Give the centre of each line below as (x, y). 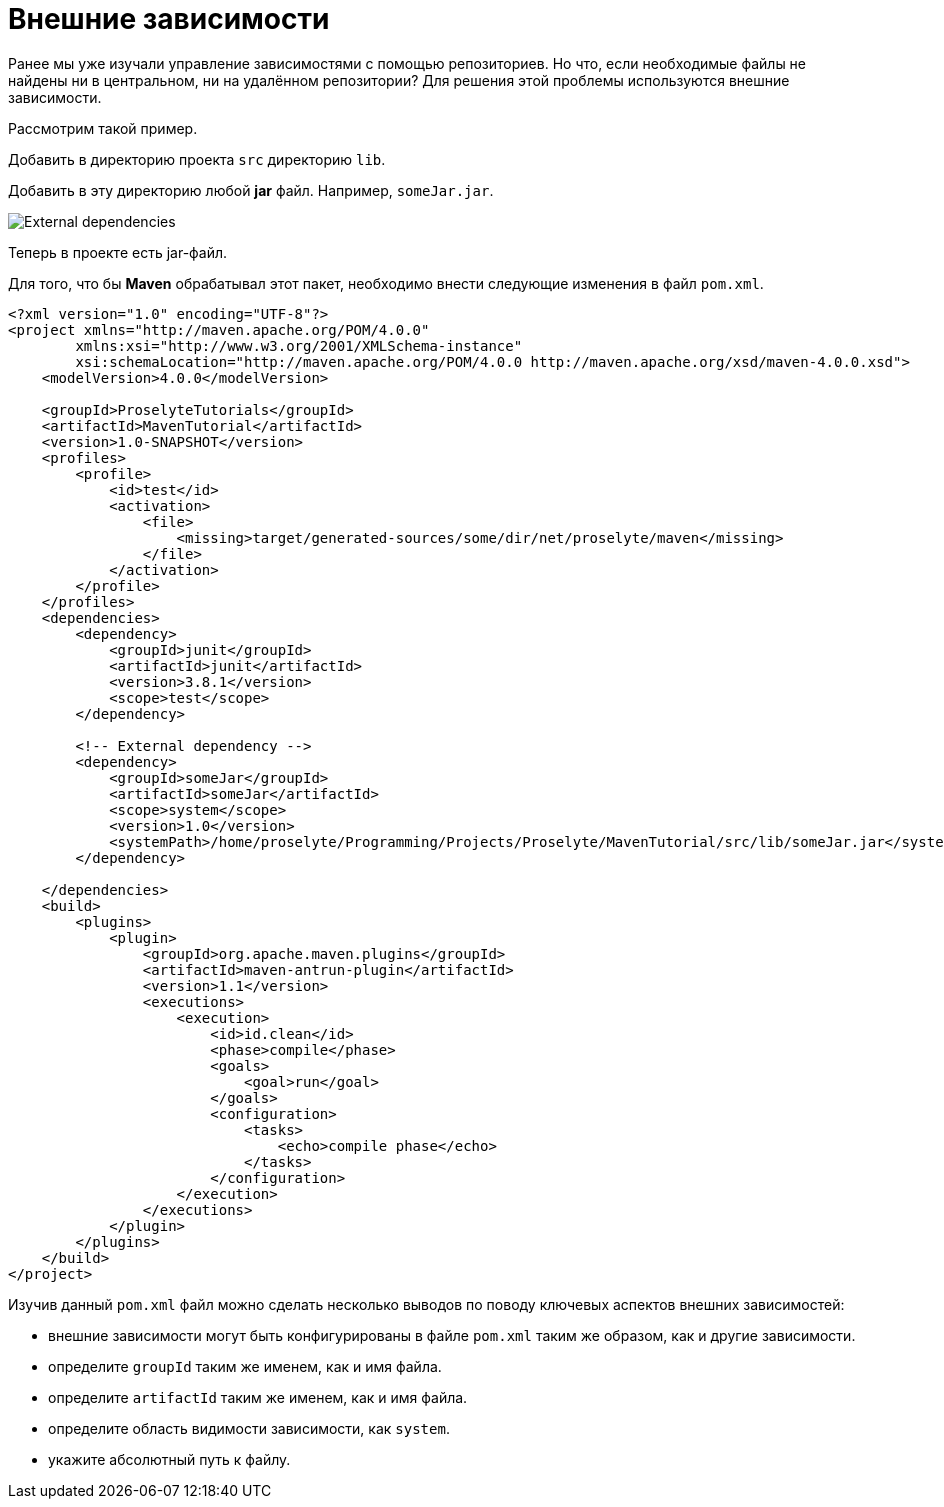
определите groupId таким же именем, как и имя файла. (245, 1366)
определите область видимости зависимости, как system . (249, 1428)
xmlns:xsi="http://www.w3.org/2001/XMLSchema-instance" (299, 345)
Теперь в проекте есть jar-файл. (118, 252)
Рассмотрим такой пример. (103, 128)
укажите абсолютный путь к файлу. (169, 1459)
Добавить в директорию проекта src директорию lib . (197, 159)
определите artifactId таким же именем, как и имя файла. (258, 1397)
